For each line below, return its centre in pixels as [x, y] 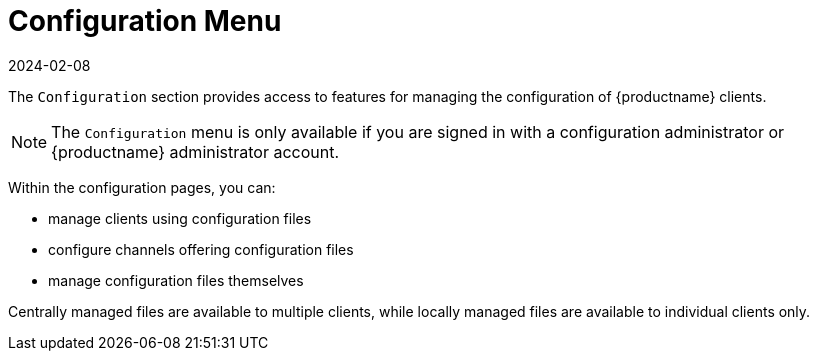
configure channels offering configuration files [201, 249]
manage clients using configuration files [180, 218]
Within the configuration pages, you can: [142, 187]
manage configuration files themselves [176, 280]
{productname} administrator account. [195, 151]
